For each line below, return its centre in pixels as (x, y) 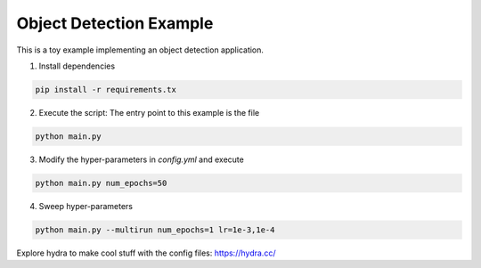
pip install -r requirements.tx (106, 89)
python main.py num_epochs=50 (101, 183)
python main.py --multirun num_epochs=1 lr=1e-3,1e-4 (155, 230)
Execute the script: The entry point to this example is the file (149, 112)
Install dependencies (77, 66)
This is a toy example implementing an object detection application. (140, 50)
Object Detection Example (115, 23)
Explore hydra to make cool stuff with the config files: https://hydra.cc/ (146, 253)
